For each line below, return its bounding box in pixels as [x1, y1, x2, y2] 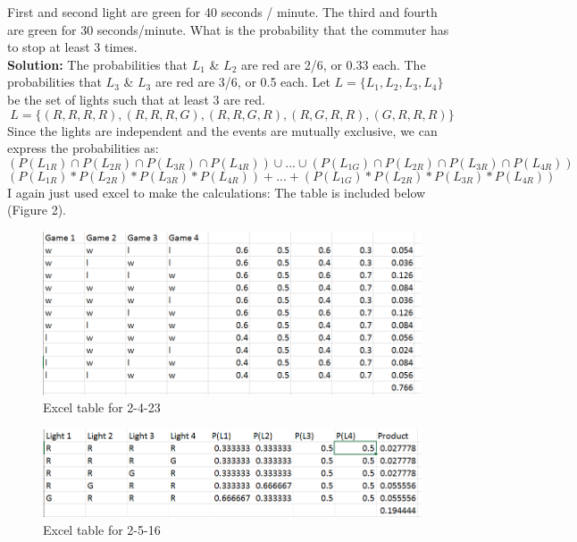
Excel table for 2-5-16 [43, 521, 161, 539]
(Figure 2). [7, 200, 66, 219]
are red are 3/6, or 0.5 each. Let [155, 72, 330, 91]
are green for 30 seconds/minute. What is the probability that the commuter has [7, 20, 449, 38]
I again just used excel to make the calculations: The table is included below [7, 182, 426, 201]
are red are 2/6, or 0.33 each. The [240, 55, 426, 73]
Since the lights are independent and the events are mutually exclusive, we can [7, 121, 438, 140]
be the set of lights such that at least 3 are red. [7, 89, 265, 108]
